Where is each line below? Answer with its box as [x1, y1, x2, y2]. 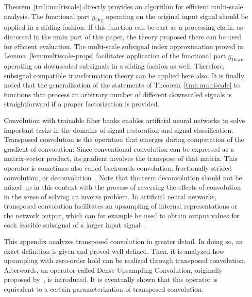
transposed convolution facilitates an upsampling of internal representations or [4, 201, 237, 211]
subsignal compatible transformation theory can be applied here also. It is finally [4, 70, 244, 80]
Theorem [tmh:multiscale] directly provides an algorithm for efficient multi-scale [4, 1, 243, 11]
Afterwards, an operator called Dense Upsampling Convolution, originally [4, 264, 223, 275]
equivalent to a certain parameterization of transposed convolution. [4, 284, 203, 294]
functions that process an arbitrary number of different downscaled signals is [4, 89, 232, 99]
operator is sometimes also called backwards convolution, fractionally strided [4, 162, 232, 173]
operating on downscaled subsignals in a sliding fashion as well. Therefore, [4, 60, 225, 70]
